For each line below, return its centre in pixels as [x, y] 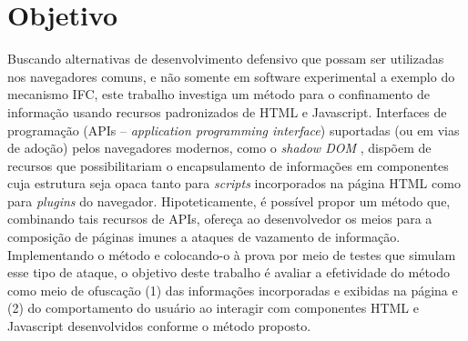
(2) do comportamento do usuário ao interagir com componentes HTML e [213, 308]
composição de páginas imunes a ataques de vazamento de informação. [204, 237]
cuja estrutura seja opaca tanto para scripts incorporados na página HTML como [234, 183]
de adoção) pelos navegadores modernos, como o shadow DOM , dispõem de [219, 148]
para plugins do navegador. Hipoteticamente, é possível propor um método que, [229, 201]
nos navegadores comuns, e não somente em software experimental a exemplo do [231, 76]
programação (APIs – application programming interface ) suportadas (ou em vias [234, 130]
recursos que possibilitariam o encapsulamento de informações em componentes [228, 165]
